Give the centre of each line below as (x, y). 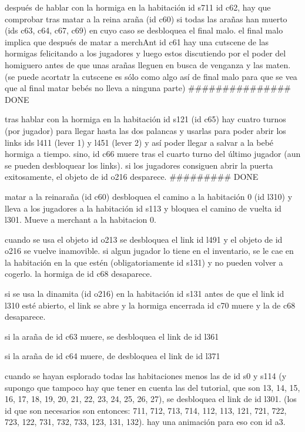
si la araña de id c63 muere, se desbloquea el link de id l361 (112, 336)
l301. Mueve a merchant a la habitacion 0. (81, 220)
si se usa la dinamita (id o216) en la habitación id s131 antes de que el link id (145, 294)
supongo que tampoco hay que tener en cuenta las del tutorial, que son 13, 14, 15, (152, 387)
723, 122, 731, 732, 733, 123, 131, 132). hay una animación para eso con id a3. (145, 422)
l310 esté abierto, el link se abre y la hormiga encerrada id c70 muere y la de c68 (150, 305)
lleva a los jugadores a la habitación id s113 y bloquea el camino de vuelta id (143, 208)
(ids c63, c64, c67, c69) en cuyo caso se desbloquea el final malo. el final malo (144, 30)
